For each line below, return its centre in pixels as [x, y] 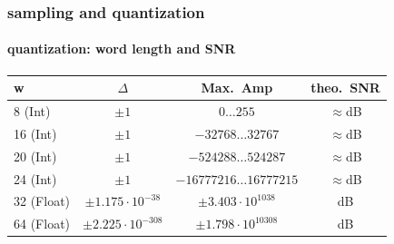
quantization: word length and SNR [122, 49]
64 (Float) [42, 224]
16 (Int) [35, 133]
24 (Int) [35, 178]
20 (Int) [35, 156]
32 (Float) [42, 201]
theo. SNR [345, 88]
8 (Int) [32, 110]
